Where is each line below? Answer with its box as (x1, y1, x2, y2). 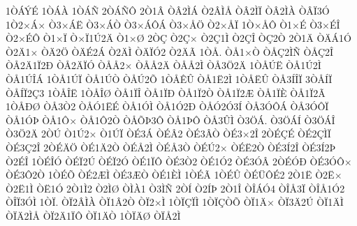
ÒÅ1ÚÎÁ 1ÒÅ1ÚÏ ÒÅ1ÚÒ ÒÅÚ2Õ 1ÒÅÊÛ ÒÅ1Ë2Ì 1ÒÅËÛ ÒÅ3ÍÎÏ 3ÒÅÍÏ (6, 71, 333, 86)
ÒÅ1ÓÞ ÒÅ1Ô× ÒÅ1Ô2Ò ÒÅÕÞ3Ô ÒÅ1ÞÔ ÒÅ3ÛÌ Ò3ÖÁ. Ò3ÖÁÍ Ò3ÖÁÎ (6, 112, 335, 127)
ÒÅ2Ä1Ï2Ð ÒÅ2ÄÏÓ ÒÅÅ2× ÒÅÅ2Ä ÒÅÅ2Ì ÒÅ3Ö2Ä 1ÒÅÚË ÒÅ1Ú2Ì (6, 58, 321, 73)
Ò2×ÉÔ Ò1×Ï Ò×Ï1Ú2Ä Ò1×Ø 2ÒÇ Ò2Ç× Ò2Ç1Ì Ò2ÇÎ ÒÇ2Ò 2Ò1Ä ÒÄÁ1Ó (6, 31, 351, 45)
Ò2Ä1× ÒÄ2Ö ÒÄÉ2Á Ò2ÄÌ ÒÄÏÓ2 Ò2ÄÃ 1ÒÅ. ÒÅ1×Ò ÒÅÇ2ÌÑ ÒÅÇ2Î (6, 44, 334, 59)
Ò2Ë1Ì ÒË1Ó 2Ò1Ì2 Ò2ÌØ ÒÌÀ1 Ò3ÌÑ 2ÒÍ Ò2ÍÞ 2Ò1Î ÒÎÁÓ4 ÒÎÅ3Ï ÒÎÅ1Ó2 (6, 181, 345, 195)
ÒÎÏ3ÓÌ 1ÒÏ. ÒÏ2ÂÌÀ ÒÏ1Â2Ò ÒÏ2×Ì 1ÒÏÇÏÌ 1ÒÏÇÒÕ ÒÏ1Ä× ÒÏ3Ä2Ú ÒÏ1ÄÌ (6, 195, 344, 209)
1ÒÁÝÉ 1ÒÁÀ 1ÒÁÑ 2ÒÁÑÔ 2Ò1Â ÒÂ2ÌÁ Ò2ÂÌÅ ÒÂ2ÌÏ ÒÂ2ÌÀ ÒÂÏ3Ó (6, 3, 330, 17)
